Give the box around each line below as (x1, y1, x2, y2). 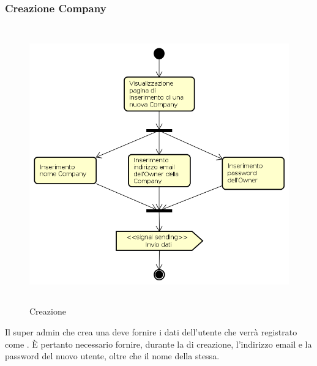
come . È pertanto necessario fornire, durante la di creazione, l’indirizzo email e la (5, 337, 312, 350)
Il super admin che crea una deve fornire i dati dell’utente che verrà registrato (5, 325, 297, 338)
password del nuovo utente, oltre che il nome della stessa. (5, 349, 220, 362)
